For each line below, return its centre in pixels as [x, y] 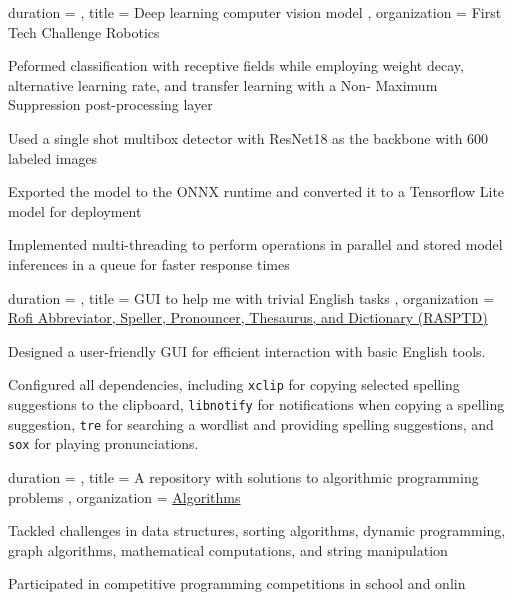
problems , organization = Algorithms [124, 496]
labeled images [53, 157]
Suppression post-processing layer [110, 104]
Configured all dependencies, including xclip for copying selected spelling [234, 384]
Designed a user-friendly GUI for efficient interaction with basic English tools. [247, 350]
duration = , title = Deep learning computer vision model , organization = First [255, 12]
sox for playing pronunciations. [103, 443]
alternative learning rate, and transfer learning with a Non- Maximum [223, 84]
